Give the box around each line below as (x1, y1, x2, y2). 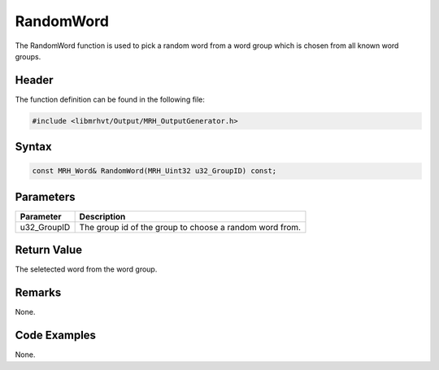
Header (15, 73, 54, 87)
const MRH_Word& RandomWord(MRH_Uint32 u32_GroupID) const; (32, 167, 277, 176)
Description (79, 211, 126, 222)
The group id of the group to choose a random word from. (79, 221, 301, 233)
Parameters (15, 189, 76, 203)
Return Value (15, 243, 83, 257)
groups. (15, 51, 41, 61)
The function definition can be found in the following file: (15, 94, 205, 104)
